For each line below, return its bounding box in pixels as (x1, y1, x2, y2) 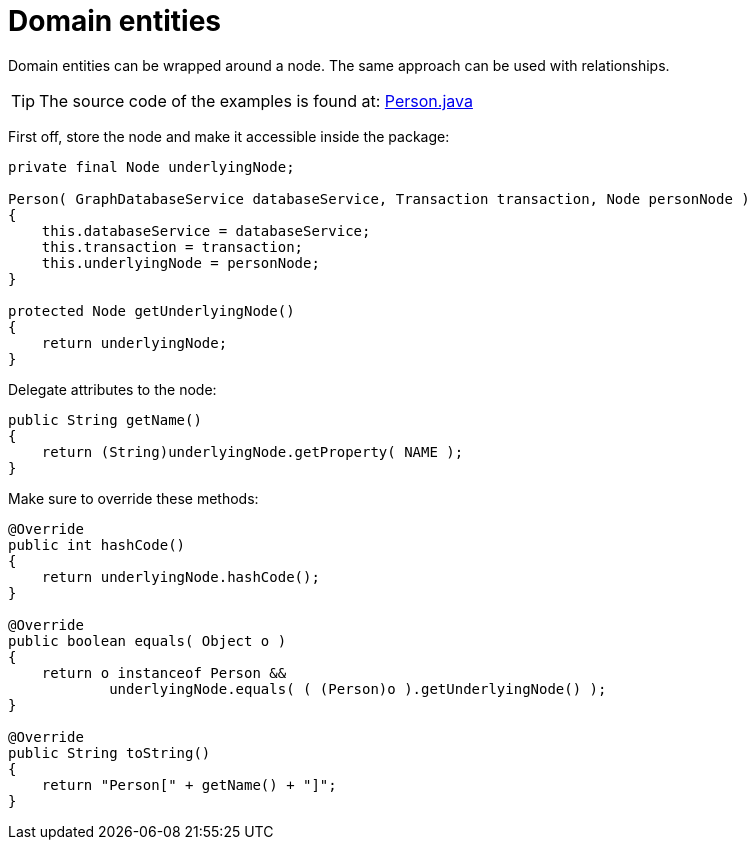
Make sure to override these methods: (8, 489, 259, 507)
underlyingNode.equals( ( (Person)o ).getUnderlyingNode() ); (109, 680, 607, 697)
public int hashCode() (8, 536, 186, 553)
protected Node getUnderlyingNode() (8, 302, 295, 319)
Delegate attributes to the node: (8, 380, 217, 398)
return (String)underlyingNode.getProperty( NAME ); (41, 443, 464, 460)
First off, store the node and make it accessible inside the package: (8, 127, 450, 145)
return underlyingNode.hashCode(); (41, 568, 320, 585)
